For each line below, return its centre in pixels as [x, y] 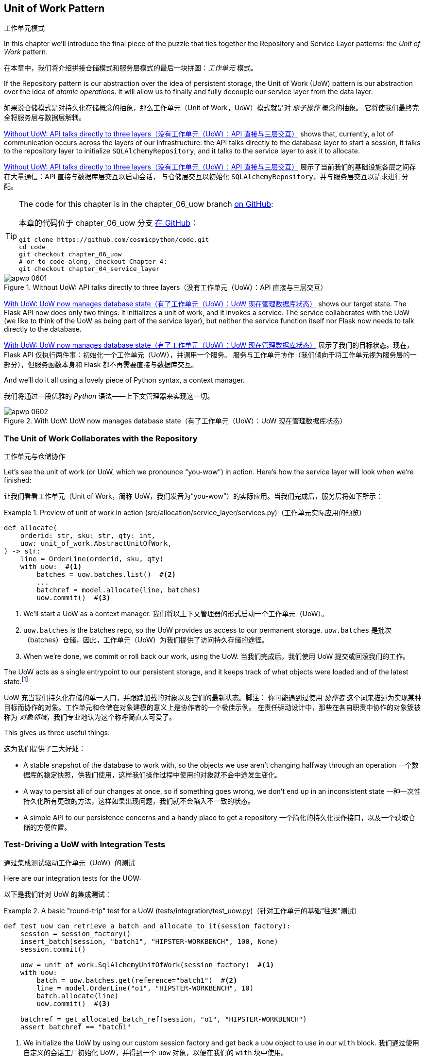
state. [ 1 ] [16, 681]
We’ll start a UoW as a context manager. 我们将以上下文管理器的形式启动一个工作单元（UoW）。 [176, 614]
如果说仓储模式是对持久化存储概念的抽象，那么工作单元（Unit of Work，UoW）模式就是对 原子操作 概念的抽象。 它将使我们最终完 [212, 108]
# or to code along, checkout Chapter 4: [93, 262]
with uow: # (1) [51, 567]
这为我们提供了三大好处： [45, 748]
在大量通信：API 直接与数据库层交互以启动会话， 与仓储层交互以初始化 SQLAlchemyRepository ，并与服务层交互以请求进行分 [206, 177]
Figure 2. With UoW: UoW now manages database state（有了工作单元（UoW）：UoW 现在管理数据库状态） [175, 421]
